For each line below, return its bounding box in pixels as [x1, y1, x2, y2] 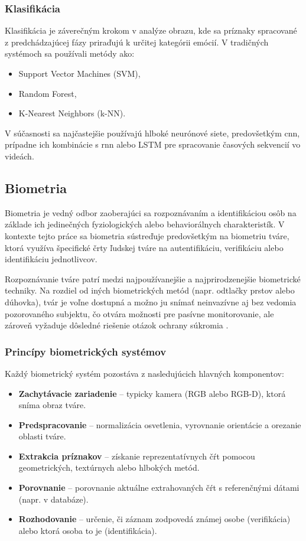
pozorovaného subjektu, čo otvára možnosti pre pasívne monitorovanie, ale [5, 307, 274, 320]
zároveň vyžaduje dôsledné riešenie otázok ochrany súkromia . [5, 319, 229, 331]
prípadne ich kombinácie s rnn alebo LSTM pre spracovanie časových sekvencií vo [5, 138, 301, 151]
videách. [5, 149, 34, 162]
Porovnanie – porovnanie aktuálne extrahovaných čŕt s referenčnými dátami [18, 481, 300, 494]
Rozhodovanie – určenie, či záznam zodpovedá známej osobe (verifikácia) [18, 513, 291, 525]
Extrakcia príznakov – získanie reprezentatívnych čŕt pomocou [18, 449, 255, 462]
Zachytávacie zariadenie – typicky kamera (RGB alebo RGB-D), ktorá [18, 387, 286, 399]
